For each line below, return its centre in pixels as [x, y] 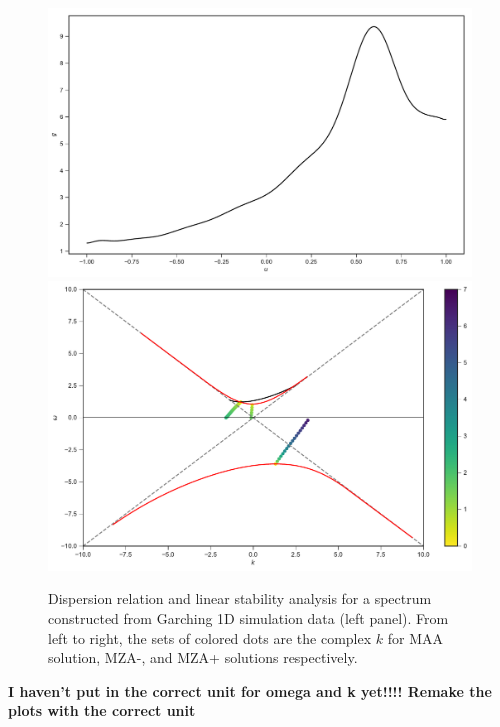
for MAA [415, 637]
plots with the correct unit [102, 710]
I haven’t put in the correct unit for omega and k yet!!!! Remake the [250, 690]
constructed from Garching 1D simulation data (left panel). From [248, 617]
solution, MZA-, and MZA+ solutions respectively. [203, 657]
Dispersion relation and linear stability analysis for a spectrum [240, 598]
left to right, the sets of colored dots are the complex [210, 637]
